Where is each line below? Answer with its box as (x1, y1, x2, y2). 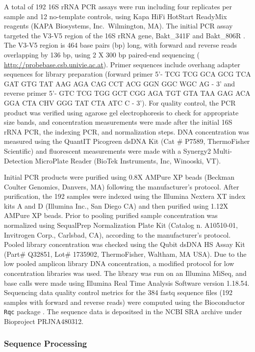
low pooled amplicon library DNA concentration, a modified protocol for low (4, 258, 234, 269)
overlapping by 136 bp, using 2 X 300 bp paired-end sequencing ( (4, 49, 200, 59)
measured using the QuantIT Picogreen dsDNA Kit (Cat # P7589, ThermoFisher (4, 136, 250, 146)
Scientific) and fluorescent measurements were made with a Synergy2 (4, 145, 211, 156)
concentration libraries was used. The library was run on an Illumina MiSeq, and (4, 268, 247, 278)
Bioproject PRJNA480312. (4, 316, 84, 326)
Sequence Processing (4, 337, 87, 349)
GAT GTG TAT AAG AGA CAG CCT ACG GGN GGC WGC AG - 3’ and (4, 78, 235, 88)
